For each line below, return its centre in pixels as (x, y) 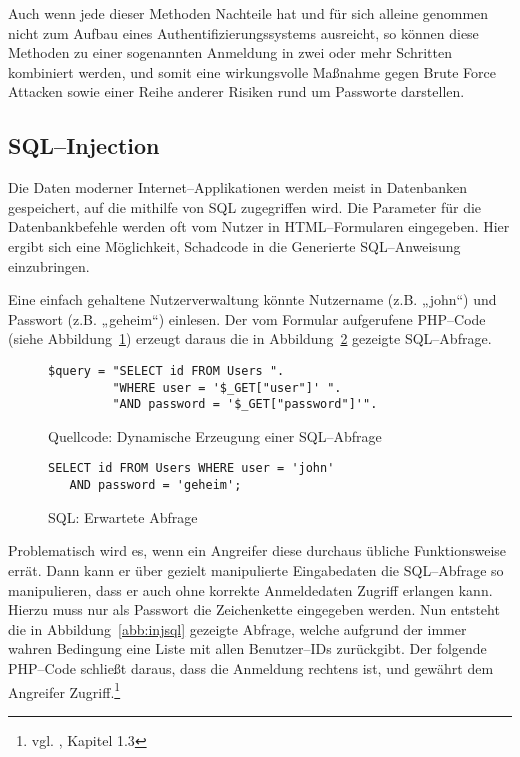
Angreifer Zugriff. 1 (64, 690)
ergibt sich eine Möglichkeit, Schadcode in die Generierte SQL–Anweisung (234, 245)
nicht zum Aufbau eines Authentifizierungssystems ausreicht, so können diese (243, 32)
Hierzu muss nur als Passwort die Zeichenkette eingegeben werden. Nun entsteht (254, 609)
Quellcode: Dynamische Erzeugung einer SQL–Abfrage (215, 435)
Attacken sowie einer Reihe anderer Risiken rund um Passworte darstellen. (236, 91)
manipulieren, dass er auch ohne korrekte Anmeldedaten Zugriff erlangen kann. (250, 589)
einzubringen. (49, 265)
